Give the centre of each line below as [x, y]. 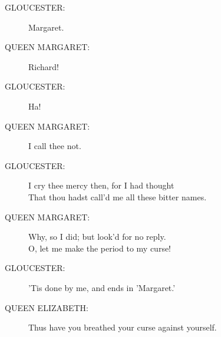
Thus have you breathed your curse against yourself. [123, 327]
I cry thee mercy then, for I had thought [101, 185]
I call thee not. [55, 146]
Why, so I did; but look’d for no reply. [97, 237]
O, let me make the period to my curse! [100, 248]
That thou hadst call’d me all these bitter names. [118, 196]
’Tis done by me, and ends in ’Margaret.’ [102, 287]
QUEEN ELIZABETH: [47, 307]
